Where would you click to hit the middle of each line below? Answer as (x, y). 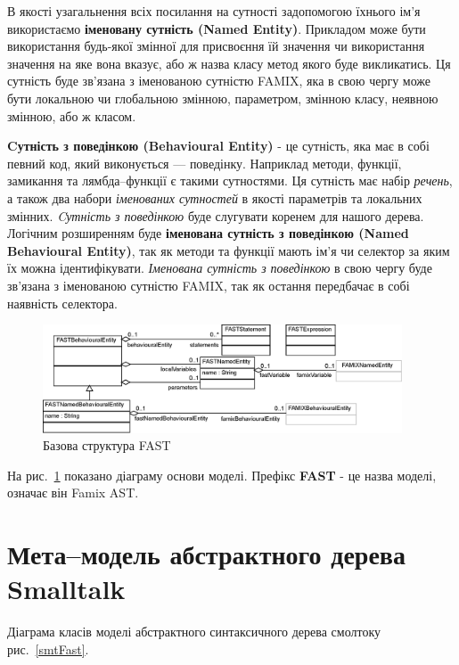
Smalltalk (66, 589)
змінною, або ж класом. (72, 115)
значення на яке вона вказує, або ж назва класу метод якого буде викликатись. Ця (229, 63)
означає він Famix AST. (73, 493)
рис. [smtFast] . (48, 649)
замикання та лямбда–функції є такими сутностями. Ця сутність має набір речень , (230, 181)
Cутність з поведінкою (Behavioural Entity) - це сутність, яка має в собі (218, 146)
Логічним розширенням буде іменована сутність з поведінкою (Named (208, 233)
